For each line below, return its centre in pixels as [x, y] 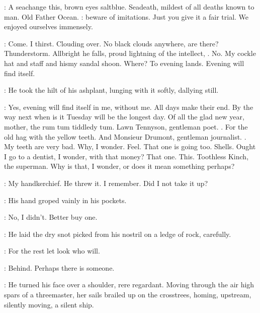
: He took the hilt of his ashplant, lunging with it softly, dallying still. [111, 90]
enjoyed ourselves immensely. [49, 26]
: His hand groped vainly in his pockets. [65, 200]
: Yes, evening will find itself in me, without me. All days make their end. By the [129, 107]
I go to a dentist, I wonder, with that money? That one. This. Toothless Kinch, [126, 156]
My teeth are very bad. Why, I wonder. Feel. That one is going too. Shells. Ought [130, 146]
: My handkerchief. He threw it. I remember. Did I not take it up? [106, 183]
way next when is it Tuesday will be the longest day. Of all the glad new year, [124, 117]
